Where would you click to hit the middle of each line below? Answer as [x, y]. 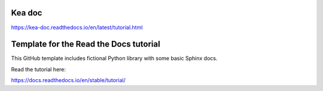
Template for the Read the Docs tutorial [86, 44]
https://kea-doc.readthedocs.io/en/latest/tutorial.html [77, 27]
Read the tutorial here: [38, 69]
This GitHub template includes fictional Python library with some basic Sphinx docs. [114, 58]
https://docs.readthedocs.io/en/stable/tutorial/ [68, 80]
